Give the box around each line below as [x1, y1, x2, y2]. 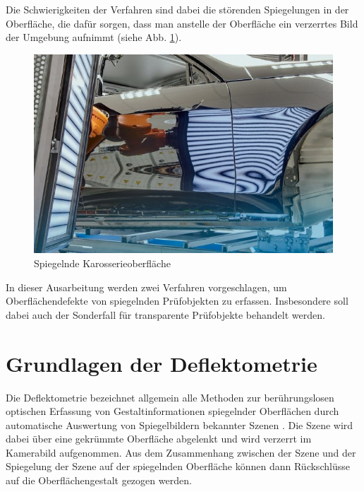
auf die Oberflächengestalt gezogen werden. [6, 473, 192, 488]
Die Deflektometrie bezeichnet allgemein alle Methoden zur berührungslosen [6, 389, 334, 404]
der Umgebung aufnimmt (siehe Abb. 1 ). [6, 30, 182, 45]
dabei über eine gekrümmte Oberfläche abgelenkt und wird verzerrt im [6, 431, 312, 446]
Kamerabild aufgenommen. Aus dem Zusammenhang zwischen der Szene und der [6, 445, 356, 459]
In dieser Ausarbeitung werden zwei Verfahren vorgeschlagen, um [6, 279, 287, 294]
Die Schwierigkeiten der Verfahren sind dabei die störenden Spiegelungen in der [6, 2, 349, 16]
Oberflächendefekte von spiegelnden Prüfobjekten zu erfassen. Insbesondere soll [6, 293, 348, 308]
